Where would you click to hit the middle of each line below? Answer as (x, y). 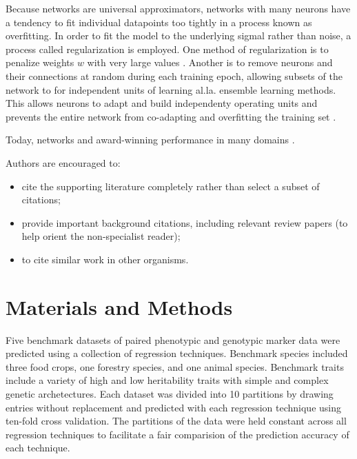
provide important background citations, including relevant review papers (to (185, 222)
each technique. (38, 448)
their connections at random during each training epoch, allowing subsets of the (174, 75)
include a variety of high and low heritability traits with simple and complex (167, 380)
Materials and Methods (119, 306)
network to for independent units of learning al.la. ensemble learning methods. (171, 89)
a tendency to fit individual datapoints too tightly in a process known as (159, 22)
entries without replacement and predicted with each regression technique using (173, 407)
